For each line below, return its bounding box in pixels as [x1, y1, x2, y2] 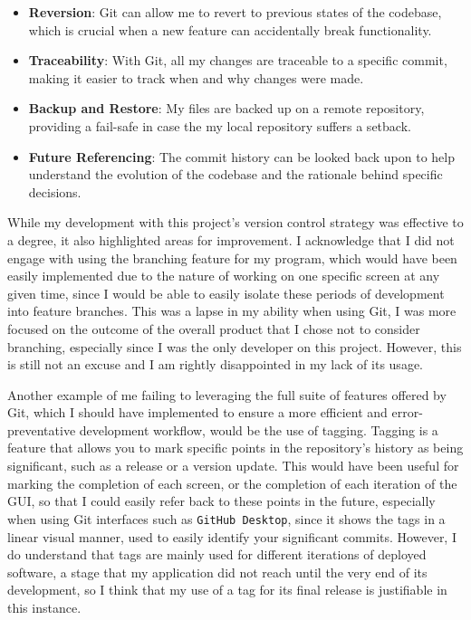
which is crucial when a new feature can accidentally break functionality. [28, 20, 432, 39]
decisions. [28, 182, 82, 201]
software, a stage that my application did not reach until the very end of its [7, 562, 428, 581]
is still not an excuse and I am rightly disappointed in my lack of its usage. [7, 355, 423, 374]
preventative [7, 420, 76, 439]
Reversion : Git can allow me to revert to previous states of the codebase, [28, 3, 442, 21]
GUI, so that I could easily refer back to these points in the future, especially [7, 491, 436, 510]
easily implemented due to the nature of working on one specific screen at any [7, 266, 440, 285]
